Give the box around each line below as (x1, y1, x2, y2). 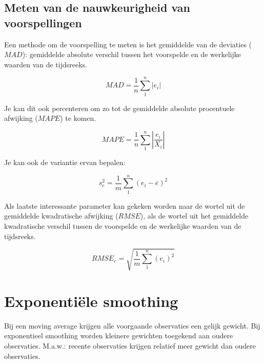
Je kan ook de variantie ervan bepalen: (4, 157, 126, 168)
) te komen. (60, 113, 96, 123)
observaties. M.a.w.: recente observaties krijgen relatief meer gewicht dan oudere (4, 340, 256, 351)
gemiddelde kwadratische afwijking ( (4, 210, 118, 221)
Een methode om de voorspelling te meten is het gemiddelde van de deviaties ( (4, 39, 252, 49)
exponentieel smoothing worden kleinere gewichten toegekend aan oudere (4, 330, 233, 341)
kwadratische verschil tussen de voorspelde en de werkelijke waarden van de (4, 220, 241, 231)
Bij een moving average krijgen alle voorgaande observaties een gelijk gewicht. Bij (4, 320, 260, 331)
